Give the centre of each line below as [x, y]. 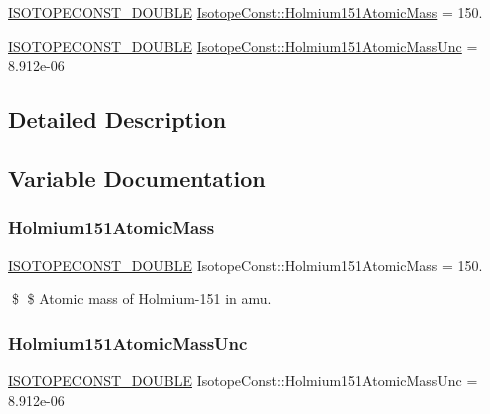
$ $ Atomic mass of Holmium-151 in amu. [141, 298]
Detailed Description [117, 119]
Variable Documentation [137, 177]
